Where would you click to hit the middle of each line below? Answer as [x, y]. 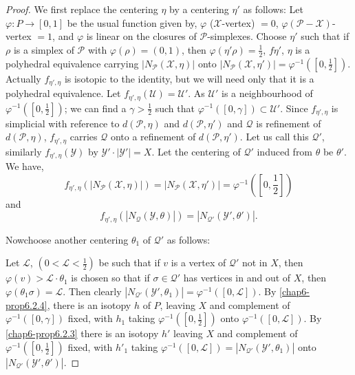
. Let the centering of [196, 151]
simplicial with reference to [63, 123]
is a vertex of [198, 262]
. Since [294, 108]
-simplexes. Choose [247, 36]
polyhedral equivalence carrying [72, 63]
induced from [285, 151]
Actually [23, 78]
